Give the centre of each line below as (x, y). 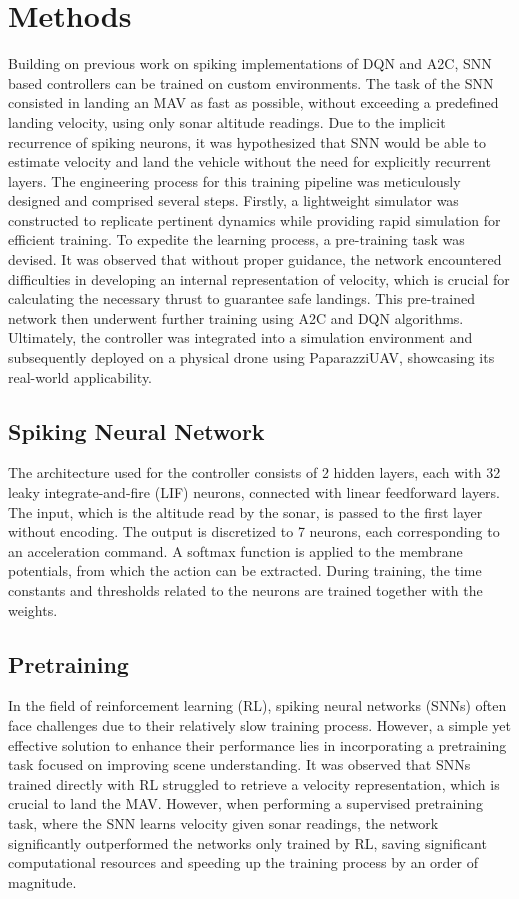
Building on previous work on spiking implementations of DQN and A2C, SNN (250, 63)
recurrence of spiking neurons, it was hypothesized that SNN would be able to (247, 141)
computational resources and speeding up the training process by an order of (243, 862)
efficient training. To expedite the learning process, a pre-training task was (236, 239)
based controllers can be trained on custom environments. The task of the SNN (251, 82)
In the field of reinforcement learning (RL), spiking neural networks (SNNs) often (257, 705)
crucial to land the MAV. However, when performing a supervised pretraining (245, 803)
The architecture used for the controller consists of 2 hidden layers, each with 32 (254, 472)
